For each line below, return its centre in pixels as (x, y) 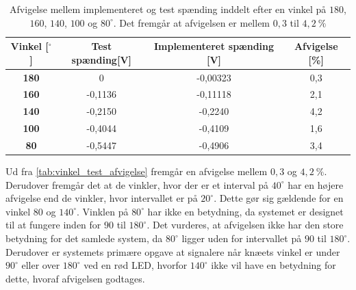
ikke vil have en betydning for (274, 265)
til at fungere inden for (53, 225)
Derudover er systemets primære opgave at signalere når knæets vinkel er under (173, 251)
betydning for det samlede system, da (84, 238)
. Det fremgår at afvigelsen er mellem (192, 22)
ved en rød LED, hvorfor (136, 265)
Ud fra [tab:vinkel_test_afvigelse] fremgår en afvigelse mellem (137, 171)
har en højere (316, 184)
